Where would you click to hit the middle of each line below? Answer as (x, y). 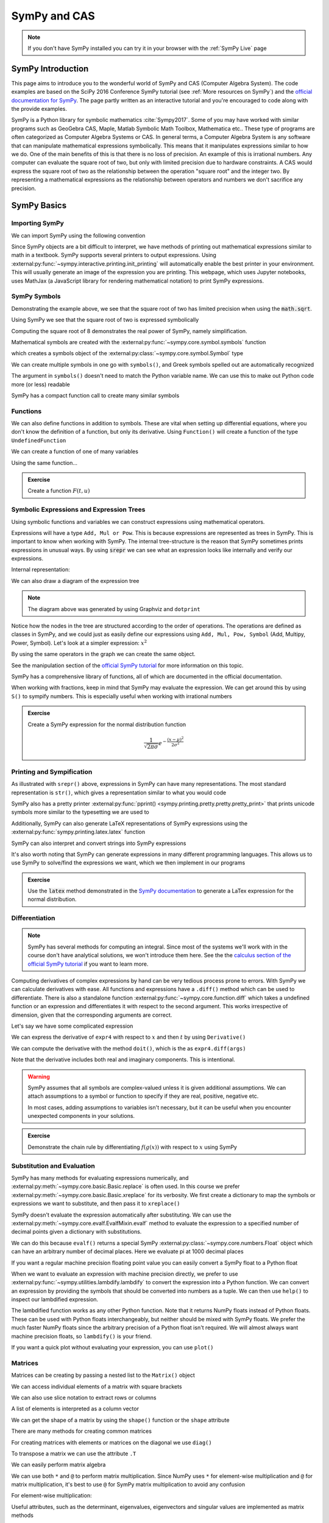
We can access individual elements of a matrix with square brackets (97, 1387)
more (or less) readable (41, 384)
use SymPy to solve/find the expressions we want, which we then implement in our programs (128, 863)
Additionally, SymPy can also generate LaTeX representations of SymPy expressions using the (129, 823)
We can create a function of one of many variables (75, 451)
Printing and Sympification (52, 772)
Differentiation (33, 918)
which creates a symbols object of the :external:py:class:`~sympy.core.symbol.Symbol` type (127, 353)
